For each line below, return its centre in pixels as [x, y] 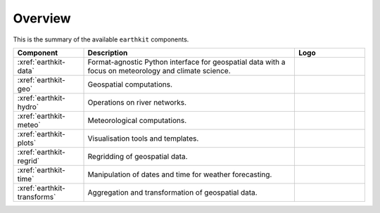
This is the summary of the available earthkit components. [101, 39]
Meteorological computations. [137, 120]
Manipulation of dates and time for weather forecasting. [180, 174]
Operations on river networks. [137, 102]
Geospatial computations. [130, 84]
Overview [42, 18]
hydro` [28, 107]
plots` [27, 143]
